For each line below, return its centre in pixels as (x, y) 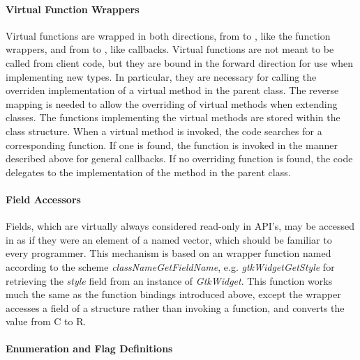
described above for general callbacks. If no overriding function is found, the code (179, 158)
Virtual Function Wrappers (73, 9)
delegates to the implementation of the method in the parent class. (148, 172)
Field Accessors (43, 199)
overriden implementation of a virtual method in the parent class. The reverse (172, 90)
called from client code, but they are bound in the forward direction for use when (180, 62)
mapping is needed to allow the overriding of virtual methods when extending (172, 103)
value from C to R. (46, 321)
